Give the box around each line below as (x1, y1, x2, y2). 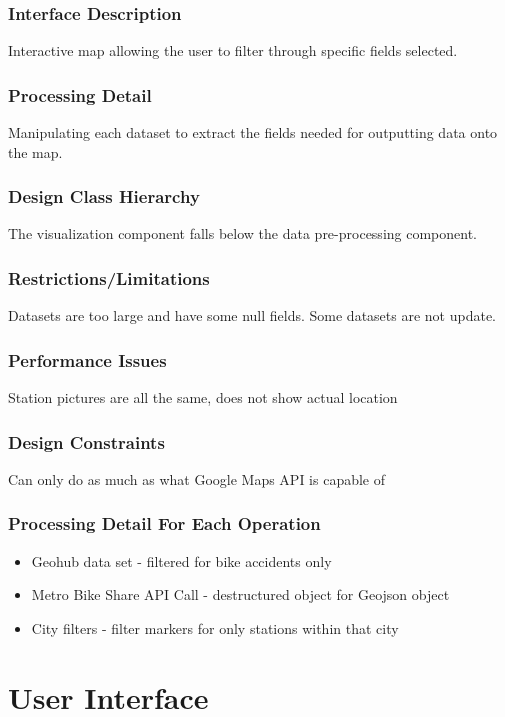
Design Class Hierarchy (8, 184, 200, 209)
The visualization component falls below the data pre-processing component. (8, 223, 477, 244)
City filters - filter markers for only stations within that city (31, 617, 399, 638)
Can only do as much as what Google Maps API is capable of (8, 468, 386, 489)
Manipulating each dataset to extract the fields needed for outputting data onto (8, 122, 498, 143)
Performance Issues (8, 347, 167, 372)
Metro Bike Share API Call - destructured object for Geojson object (31, 584, 450, 605)
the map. (8, 141, 63, 162)
